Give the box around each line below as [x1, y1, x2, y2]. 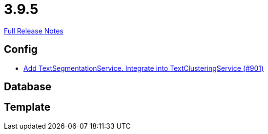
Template [4, 101, 51, 114]
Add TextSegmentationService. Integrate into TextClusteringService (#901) [23, 64, 264, 72]
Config [4, 43, 38, 56]
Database [4, 81, 52, 93]
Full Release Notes [4, 26, 63, 35]
